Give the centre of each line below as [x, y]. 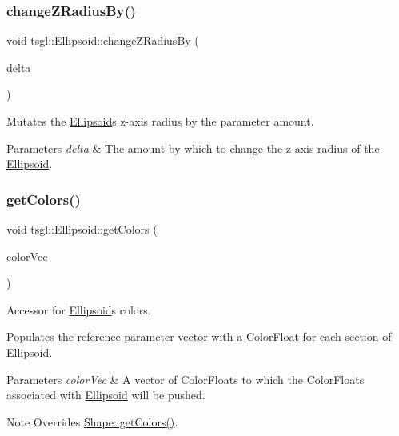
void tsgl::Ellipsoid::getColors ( [82, 229]
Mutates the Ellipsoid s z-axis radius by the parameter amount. [160, 121]
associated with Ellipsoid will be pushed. [106, 395]
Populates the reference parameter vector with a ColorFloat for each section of [199, 336]
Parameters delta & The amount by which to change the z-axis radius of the [193, 148]
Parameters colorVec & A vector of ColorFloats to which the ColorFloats [186, 379]
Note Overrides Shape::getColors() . [92, 421]
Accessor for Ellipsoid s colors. [79, 309]
